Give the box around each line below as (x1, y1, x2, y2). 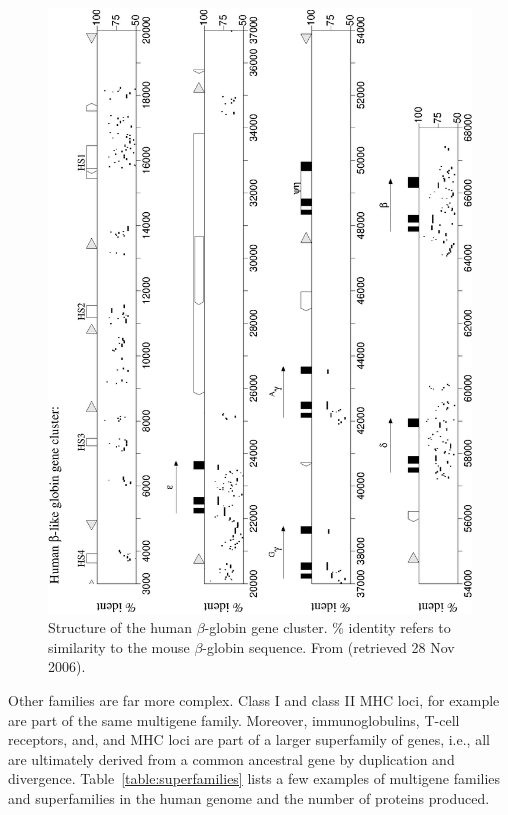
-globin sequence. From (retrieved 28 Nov (202, 636, 455, 657)
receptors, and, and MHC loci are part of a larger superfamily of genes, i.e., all (8, 729, 490, 750)
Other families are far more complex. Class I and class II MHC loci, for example (8, 689, 500, 710)
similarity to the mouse (48, 636, 190, 657)
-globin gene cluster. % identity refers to (204, 617, 451, 638)
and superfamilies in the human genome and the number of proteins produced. (8, 787, 490, 808)
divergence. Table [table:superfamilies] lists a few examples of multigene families (8, 768, 501, 789)
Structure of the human (48, 617, 192, 638)
